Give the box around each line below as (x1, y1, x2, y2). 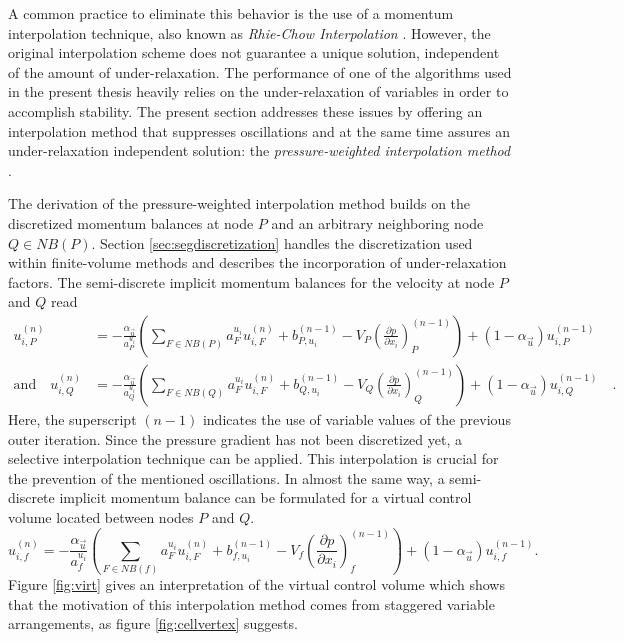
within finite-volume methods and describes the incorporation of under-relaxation (8, 252, 507, 273)
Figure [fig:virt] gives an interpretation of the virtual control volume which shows (8, 574, 505, 595)
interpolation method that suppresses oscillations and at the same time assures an (8, 120, 511, 141)
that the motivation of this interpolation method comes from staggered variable (8, 593, 495, 614)
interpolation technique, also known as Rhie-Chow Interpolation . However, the (8, 22, 491, 43)
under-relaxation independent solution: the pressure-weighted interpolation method (8, 140, 511, 161)
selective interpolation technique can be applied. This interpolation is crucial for (8, 448, 499, 469)
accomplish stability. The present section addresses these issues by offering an (8, 100, 483, 121)
